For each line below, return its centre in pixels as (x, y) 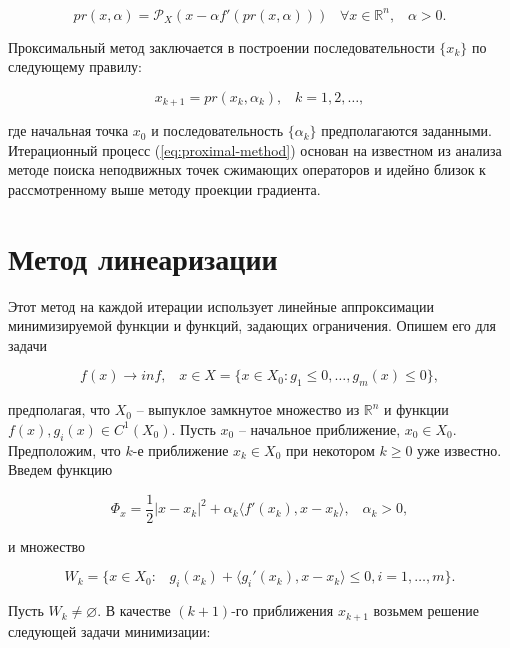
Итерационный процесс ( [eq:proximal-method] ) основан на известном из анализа (255, 149)
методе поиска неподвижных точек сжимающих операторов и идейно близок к (247, 169)
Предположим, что (64, 449)
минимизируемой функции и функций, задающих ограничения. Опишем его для (252, 325)
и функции (416, 409)
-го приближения (282, 610)
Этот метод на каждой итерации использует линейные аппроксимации (221, 305)
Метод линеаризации (143, 257)
